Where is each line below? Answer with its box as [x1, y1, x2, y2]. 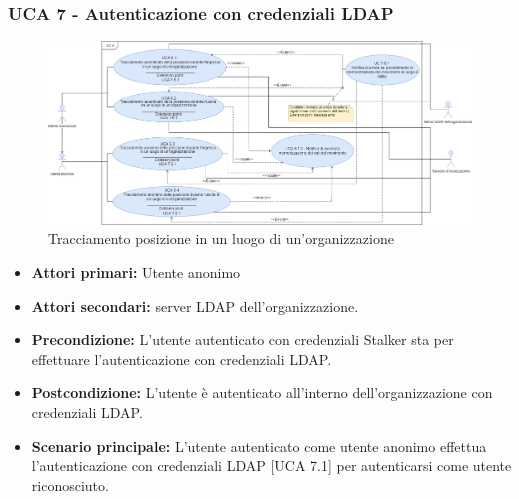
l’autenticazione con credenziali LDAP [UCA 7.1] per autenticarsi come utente [31, 455, 512, 476]
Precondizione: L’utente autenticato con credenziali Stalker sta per [31, 329, 454, 350]
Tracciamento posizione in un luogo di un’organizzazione [48, 228, 394, 249]
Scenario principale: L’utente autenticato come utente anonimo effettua [31, 435, 487, 456]
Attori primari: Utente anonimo [31, 262, 241, 282]
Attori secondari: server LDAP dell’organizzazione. [31, 295, 359, 316]
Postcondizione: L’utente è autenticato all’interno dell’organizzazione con [31, 382, 493, 403]
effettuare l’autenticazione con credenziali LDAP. [31, 348, 332, 369]
